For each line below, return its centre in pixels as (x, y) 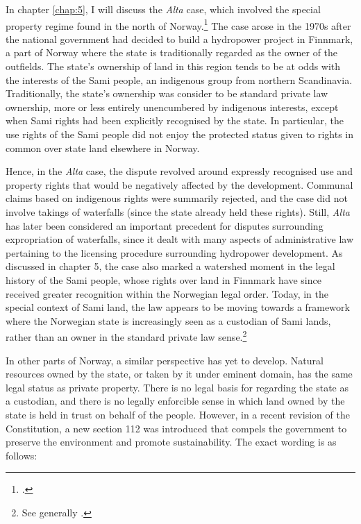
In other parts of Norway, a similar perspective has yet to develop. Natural (165, 360)
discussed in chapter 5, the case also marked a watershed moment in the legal (170, 266)
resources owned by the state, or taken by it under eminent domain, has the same (179, 374)
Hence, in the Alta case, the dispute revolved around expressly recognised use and (179, 171)
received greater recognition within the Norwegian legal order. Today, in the (167, 293)
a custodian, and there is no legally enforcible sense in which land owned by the (175, 401)
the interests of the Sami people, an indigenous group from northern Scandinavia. (179, 79)
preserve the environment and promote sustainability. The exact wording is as (171, 442)
